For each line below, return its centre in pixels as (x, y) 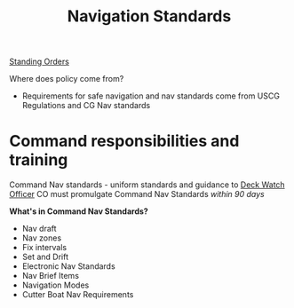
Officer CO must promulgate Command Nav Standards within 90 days (137, 194)
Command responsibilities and (124, 142)
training (39, 160)
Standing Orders (39, 62)
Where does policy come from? (67, 79)
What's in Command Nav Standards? (79, 211)
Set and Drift (45, 257)
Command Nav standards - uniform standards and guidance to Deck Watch (147, 185)
